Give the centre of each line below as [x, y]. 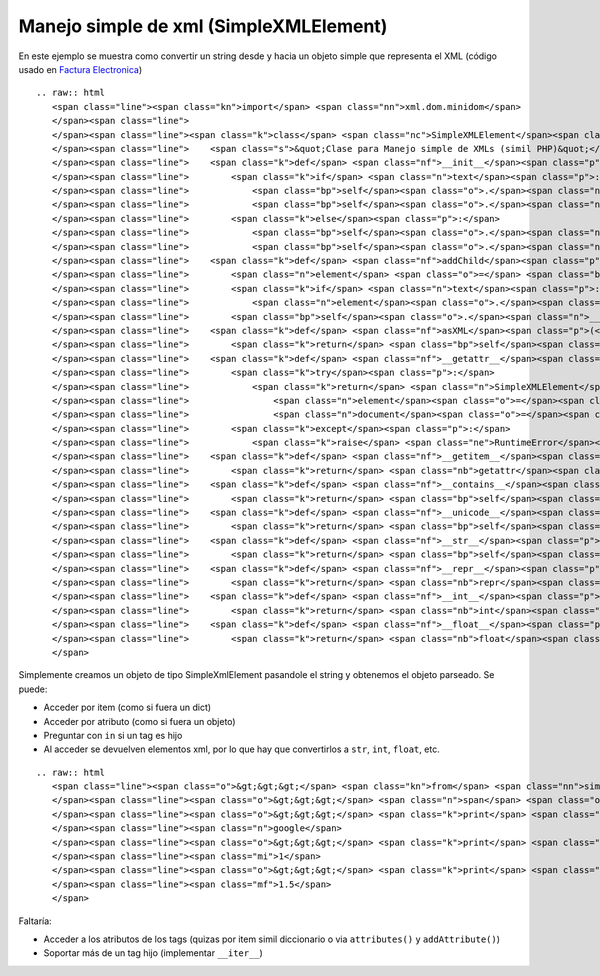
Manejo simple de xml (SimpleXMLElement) [203, 26]
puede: [33, 689]
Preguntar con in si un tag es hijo [113, 735]
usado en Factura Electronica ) [80, 69]
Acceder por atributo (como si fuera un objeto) [139, 721]
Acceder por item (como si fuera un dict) [127, 707]
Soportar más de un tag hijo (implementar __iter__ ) [153, 953]
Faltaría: [35, 921]
